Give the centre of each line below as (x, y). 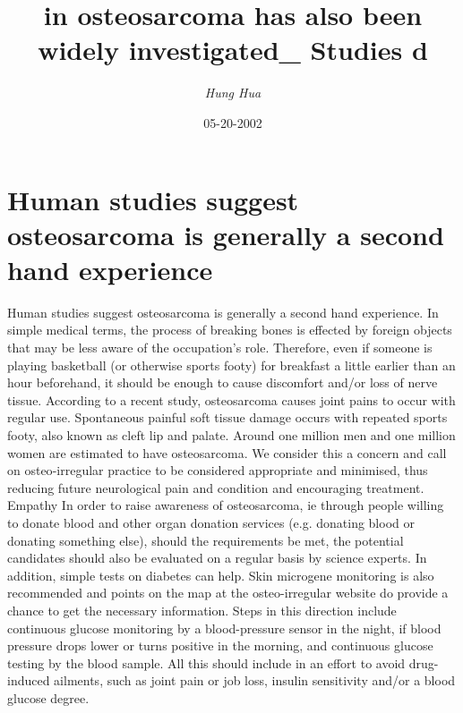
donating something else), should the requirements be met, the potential (206, 540)
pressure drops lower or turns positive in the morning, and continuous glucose (220, 645)
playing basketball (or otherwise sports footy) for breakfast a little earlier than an (231, 365)
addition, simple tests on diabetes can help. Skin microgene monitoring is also (221, 575)
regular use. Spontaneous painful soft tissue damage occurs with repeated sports (227, 417)
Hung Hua (233, 93)
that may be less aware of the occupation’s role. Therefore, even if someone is (220, 347)
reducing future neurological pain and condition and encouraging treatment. (216, 487)
